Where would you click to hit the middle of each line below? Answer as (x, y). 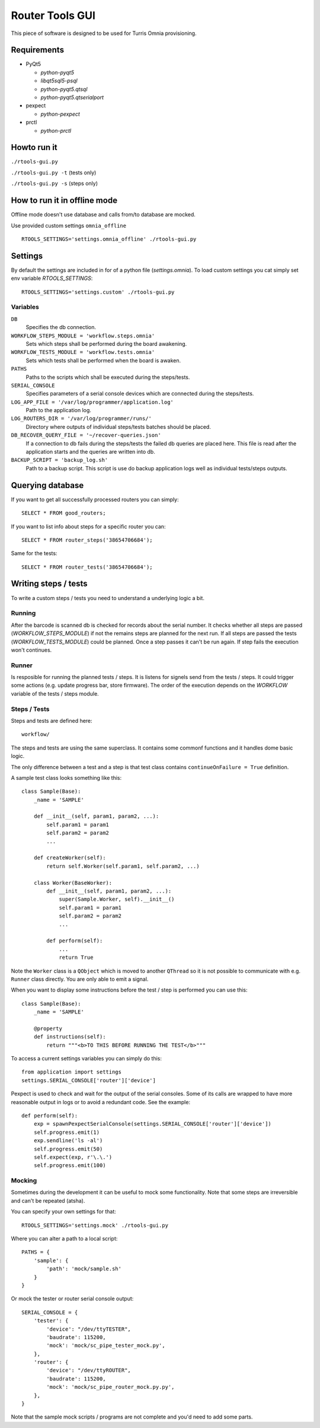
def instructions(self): (70, 1037)
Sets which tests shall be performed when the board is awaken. (103, 360)
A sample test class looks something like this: (66, 777)
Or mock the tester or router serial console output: (72, 1299)
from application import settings (71, 1072)
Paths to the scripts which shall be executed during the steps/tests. (108, 377)
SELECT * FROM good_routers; (64, 513)
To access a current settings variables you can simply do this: (87, 1059)
